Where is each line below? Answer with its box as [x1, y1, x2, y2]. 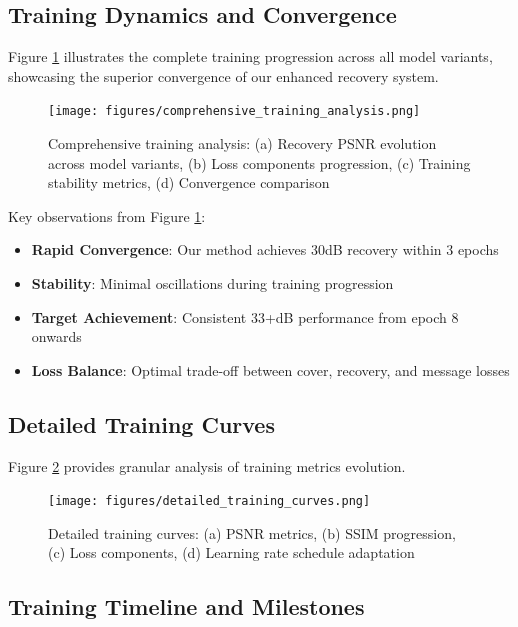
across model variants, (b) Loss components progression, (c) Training [48, 152, 471, 173]
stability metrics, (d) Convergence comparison [48, 172, 330, 193]
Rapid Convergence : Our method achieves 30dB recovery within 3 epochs [31, 239, 499, 260]
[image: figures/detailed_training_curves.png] [48, 494, 371, 509]
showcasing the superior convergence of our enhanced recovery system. [8, 65, 439, 86]
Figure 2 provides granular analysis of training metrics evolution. [8, 455, 406, 476]
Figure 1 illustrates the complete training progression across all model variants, [8, 46, 493, 67]
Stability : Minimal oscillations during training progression [31, 273, 394, 294]
